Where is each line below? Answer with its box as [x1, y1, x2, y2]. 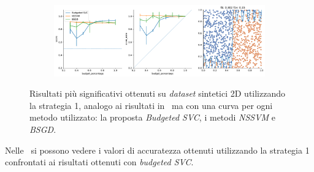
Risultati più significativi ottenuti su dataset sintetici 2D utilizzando [29, 87, 286, 100]
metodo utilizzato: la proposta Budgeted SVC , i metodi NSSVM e [29, 111, 276, 124]
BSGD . [29, 122, 56, 135]
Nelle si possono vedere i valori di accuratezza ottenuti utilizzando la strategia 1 [5, 143, 310, 156]
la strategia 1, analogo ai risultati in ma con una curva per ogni [29, 99, 273, 111]
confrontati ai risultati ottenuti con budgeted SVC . [5, 155, 194, 168]
